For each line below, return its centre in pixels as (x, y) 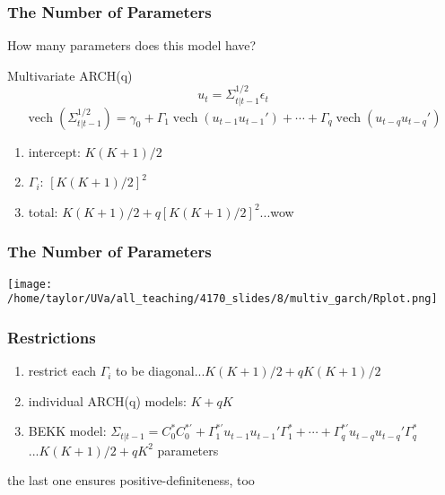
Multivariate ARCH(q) (70, 75)
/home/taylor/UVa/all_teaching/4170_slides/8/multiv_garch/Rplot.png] (222, 299)
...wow (277, 211)
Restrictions (52, 337)
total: (43, 211)
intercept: (54, 151)
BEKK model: (67, 431)
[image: (30, 284)
